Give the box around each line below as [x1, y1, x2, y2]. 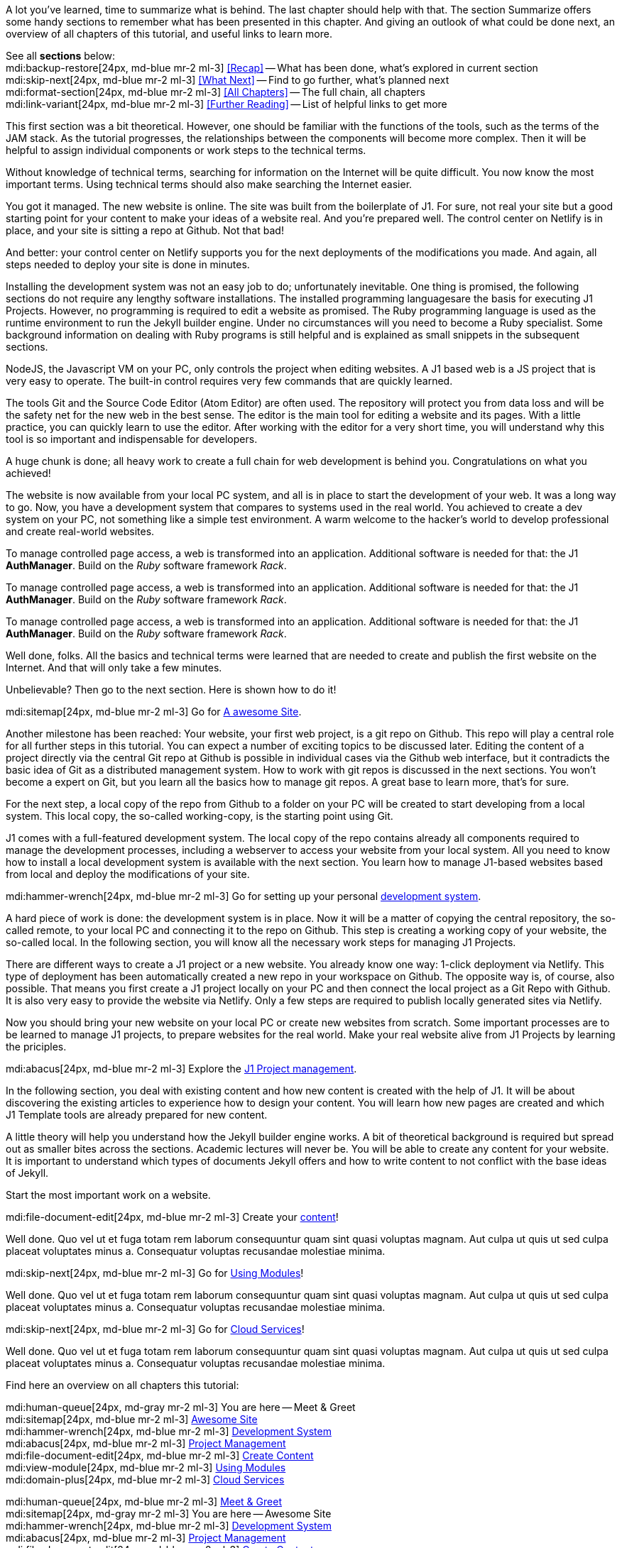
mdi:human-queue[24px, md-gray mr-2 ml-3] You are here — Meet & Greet [6, 1401, 356, 1413]
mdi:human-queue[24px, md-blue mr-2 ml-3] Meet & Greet [6, 1495, 282, 1508]
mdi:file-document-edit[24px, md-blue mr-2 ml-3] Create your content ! [6, 1211, 339, 1223]
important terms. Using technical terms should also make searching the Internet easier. [6, 178, 413, 190]
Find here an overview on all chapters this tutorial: [6, 1379, 239, 1391]
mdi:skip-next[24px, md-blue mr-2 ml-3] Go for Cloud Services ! [6, 1323, 305, 1335]
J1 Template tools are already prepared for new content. [6, 1109, 268, 1121]
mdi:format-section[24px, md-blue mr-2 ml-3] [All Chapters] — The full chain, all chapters [6, 86, 425, 98]
